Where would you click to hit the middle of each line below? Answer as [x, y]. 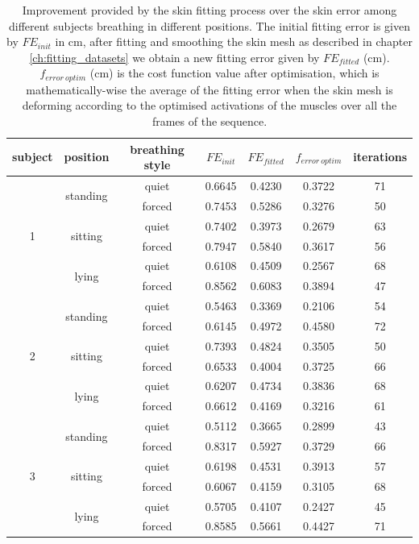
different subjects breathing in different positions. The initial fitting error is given [209, 25]
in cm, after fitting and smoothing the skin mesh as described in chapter [234, 42]
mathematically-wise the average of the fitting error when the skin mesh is [209, 89]
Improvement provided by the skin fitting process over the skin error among [209, 10]
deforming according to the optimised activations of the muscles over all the [209, 105]
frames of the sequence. [209, 121]
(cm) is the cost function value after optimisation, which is [234, 73]
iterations [380, 157]
